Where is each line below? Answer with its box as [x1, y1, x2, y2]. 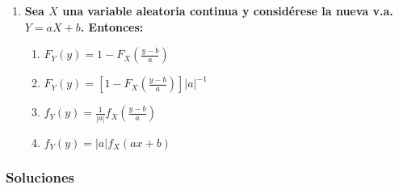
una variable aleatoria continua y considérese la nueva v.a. [62, 2, 393, 19]
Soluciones [6, 167, 75, 187]
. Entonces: [80, 18, 144, 35]
